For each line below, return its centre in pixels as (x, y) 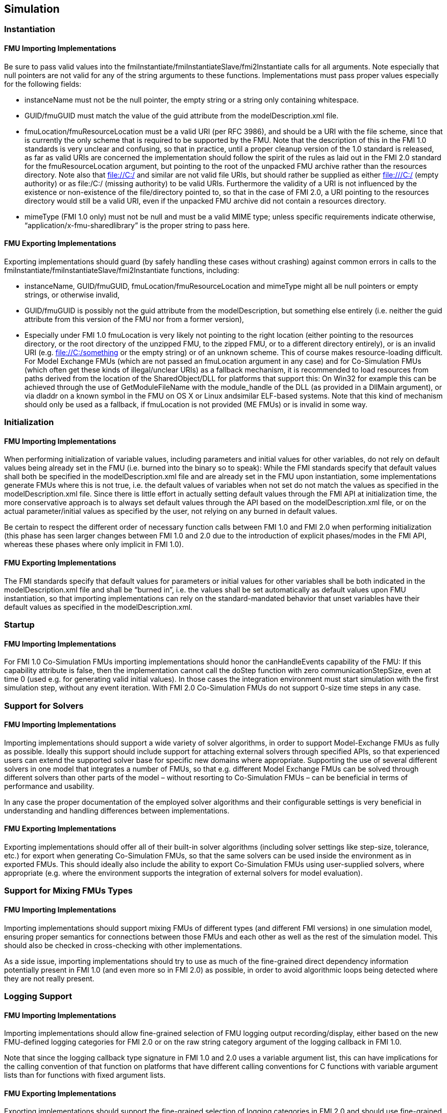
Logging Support (38, 996)
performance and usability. (49, 786)
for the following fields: (43, 84)
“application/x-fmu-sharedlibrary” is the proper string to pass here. (137, 225)
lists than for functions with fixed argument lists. (85, 1075)
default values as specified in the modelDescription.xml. (98, 607)
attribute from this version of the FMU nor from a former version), (134, 319)
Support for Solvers (44, 706)
